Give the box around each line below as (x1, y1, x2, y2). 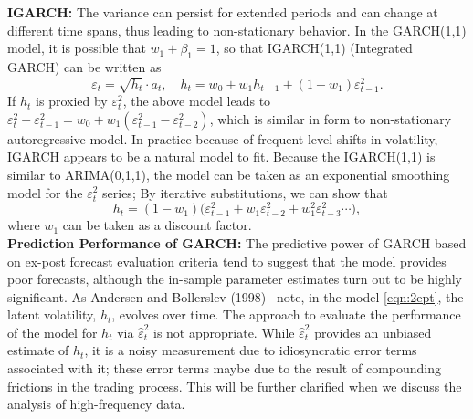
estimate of (7, 340, 69, 360)
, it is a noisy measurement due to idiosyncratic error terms (84, 340, 417, 360)
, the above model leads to (122, 91, 271, 110)
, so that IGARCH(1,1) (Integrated (215, 38, 413, 58)
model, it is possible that (7, 38, 146, 58)
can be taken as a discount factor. (62, 215, 252, 235)
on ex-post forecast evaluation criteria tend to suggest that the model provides (7, 251, 447, 270)
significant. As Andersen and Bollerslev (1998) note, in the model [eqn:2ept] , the (7, 287, 464, 306)
